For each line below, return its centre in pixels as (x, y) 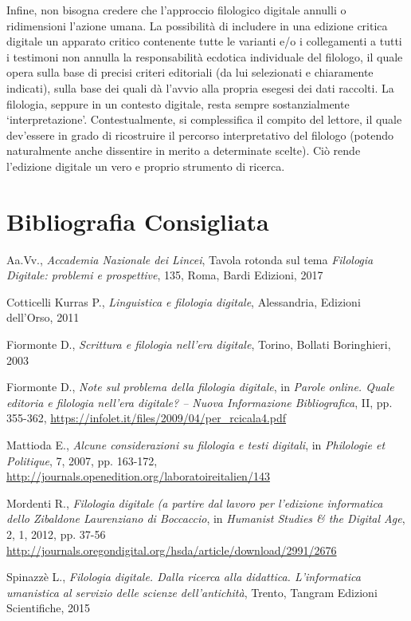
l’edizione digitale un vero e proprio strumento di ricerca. (146, 166)
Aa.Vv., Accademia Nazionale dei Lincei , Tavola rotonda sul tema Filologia (190, 259)
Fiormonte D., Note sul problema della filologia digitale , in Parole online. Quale (200, 387)
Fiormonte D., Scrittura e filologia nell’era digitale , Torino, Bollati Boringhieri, (199, 344)
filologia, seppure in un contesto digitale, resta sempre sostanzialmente (178, 103)
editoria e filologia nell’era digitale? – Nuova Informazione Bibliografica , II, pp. (200, 402)
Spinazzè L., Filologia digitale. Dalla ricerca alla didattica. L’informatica (184, 577)
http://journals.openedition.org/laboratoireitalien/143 (138, 476)
